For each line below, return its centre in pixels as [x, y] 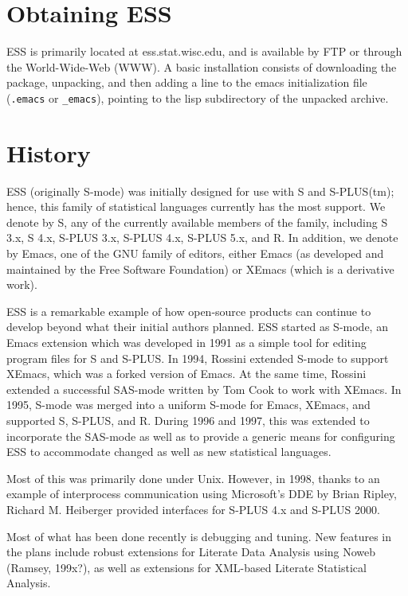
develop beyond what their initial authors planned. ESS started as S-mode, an [197, 327]
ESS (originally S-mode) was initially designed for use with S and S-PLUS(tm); [200, 191]
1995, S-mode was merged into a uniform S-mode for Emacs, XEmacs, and [188, 405]
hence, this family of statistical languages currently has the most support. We [196, 206]
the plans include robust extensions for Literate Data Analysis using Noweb [191, 552]
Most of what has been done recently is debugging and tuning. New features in [199, 536]
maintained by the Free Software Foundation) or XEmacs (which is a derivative [200, 269]
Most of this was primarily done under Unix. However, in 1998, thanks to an [193, 478]
